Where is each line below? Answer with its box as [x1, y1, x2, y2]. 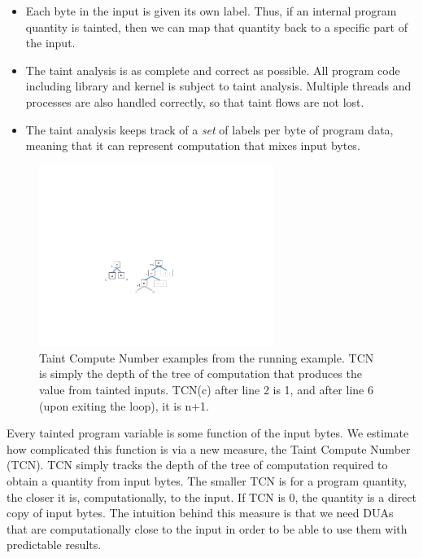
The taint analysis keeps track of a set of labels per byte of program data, [25, 121, 394, 138]
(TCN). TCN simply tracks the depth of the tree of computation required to [7, 456, 388, 473]
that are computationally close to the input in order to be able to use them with [7, 520, 408, 537]
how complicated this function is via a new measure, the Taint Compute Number [7, 440, 411, 457]
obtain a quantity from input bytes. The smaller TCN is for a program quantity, [7, 472, 408, 489]
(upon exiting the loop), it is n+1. [39, 397, 209, 414]
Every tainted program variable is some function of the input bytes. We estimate [7, 424, 409, 442]
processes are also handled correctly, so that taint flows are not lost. [25, 93, 364, 110]
